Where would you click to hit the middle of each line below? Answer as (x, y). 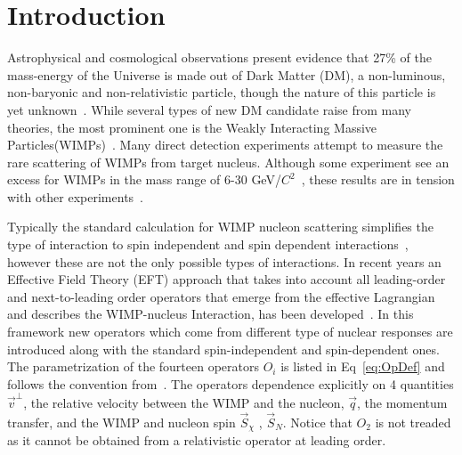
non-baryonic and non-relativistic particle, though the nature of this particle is (222, 92)
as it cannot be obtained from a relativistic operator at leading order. (197, 440)
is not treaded (413, 422)
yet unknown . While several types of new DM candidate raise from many (209, 109)
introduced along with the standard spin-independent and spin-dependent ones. (223, 349)
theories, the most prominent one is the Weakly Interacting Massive (192, 127)
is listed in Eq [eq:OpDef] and (363, 366)
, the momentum (402, 403)
